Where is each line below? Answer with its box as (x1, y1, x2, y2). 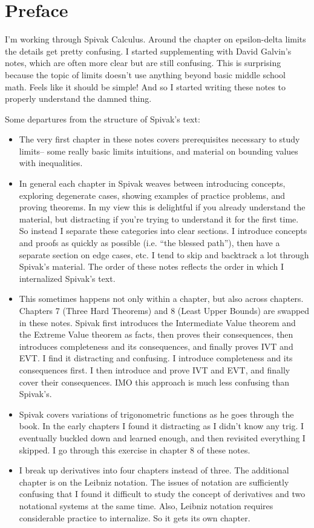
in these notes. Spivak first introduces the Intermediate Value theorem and (19, 316, 296, 329)
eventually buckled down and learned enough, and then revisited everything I (19, 431, 306, 444)
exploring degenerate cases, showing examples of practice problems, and (19, 189, 285, 201)
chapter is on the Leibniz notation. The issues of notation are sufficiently (19, 475, 289, 488)
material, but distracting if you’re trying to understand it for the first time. (19, 212, 299, 225)
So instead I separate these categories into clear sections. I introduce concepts (19, 224, 307, 237)
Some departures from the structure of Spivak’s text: (5, 112, 200, 125)
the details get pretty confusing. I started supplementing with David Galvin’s (5, 44, 292, 57)
